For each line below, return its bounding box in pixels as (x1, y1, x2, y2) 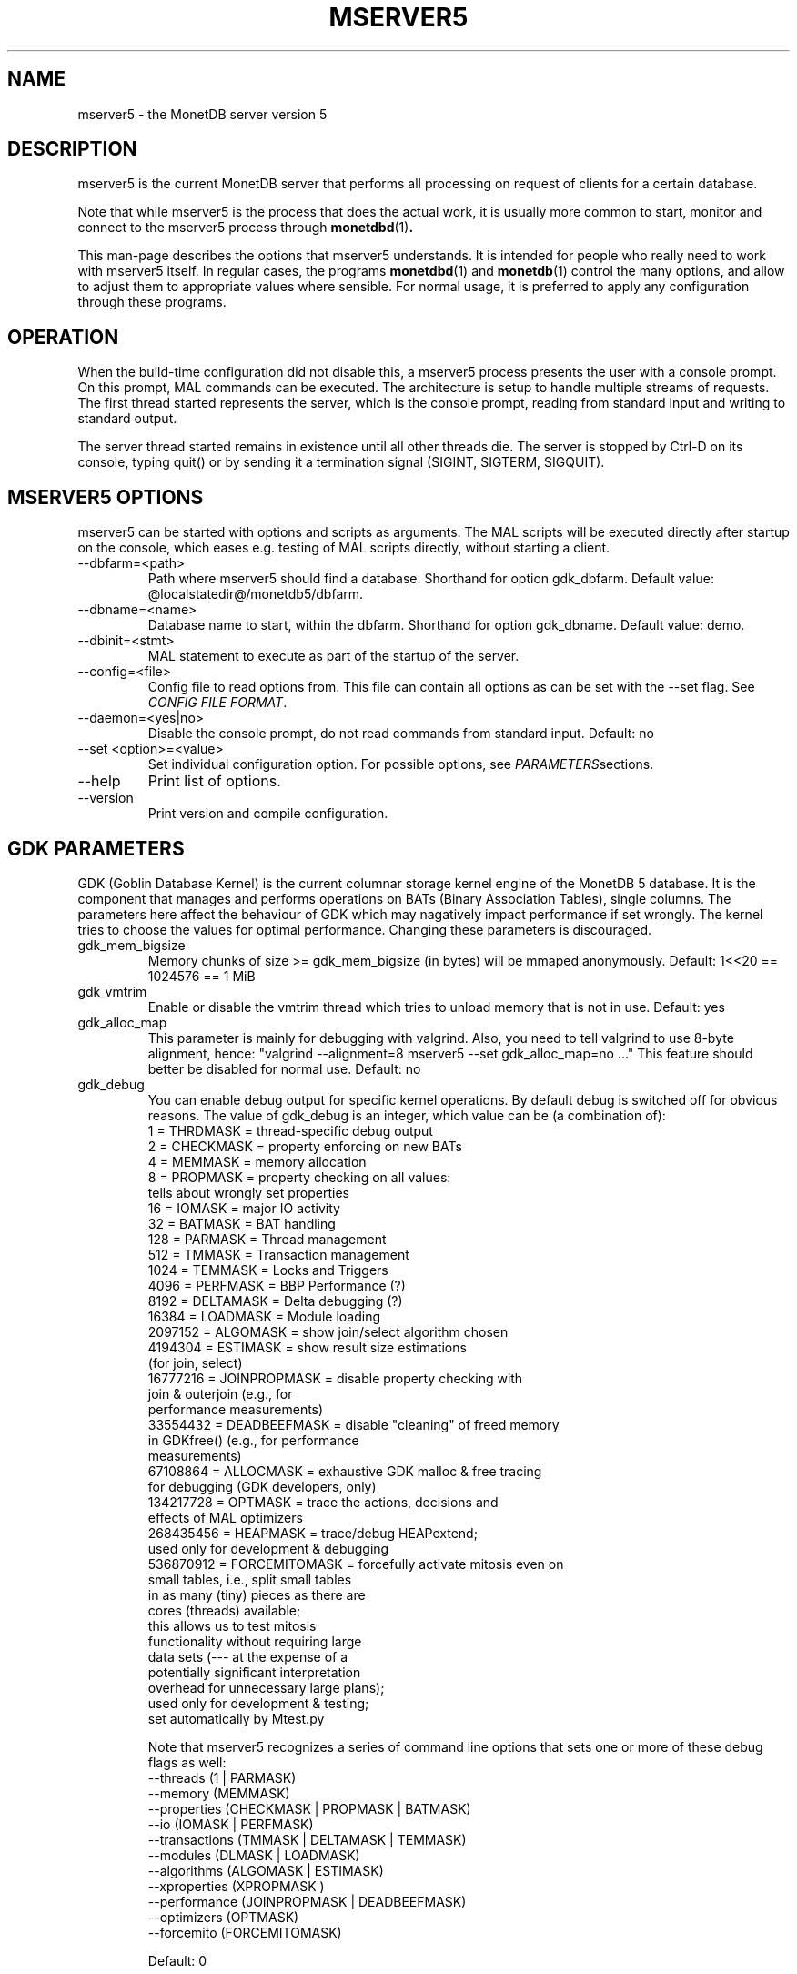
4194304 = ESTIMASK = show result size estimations (147, 1339, 467, 1355)
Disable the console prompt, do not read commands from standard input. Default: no (147, 725, 654, 742)
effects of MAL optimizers (147, 1509, 303, 1525)
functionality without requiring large (147, 1633, 362, 1649)
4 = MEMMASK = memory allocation (147, 1153, 367, 1169)
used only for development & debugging (147, 1540, 389, 1556)
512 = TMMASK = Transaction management (147, 1246, 409, 1262)
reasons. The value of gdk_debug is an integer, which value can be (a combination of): (147, 1107, 666, 1123)
